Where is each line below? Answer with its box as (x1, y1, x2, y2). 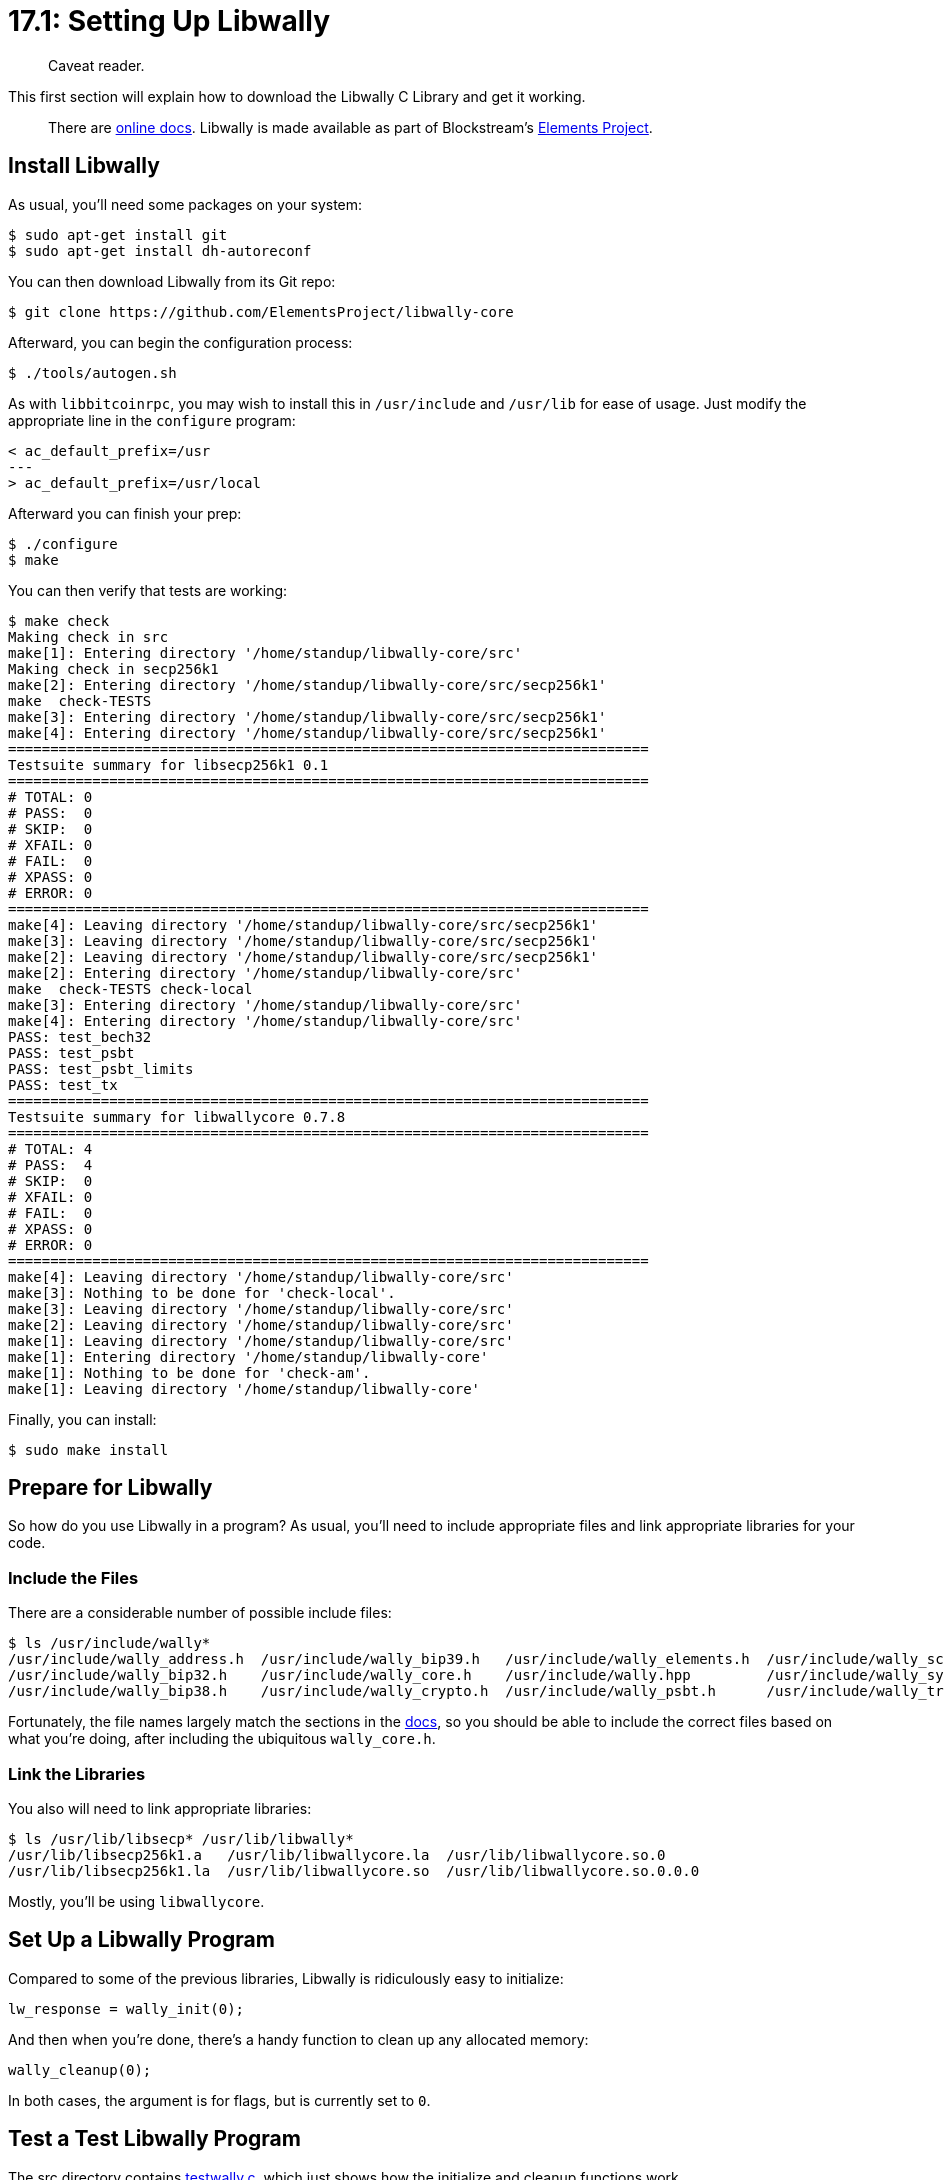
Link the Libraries (8, 1763, 146, 1784)
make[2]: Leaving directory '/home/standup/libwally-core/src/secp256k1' (8, 948, 599, 965)
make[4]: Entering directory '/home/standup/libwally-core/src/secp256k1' (8, 724, 607, 741)
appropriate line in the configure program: (8, 411, 296, 429)
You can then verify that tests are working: (8, 581, 288, 599)
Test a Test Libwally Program (8, 2126, 301, 2152)
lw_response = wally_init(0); (8, 2000, 245, 2017)
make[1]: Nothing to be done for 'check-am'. (8, 1364, 371, 1381)
